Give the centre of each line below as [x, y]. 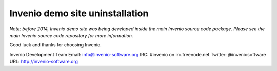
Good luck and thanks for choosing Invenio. [56, 45]
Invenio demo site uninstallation [79, 13]
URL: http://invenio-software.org [44, 62]
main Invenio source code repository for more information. [71, 35]
